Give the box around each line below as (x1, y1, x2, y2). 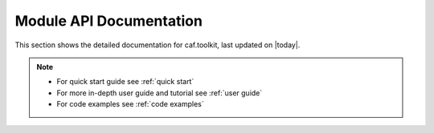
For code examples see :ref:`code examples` (56, 99, 204, 109)
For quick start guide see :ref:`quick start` (56, 77, 194, 87)
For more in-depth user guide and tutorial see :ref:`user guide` (56, 88, 263, 98)
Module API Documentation (14, 12, 203, 30)
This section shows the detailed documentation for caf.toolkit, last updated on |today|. (14, 40, 301, 50)
